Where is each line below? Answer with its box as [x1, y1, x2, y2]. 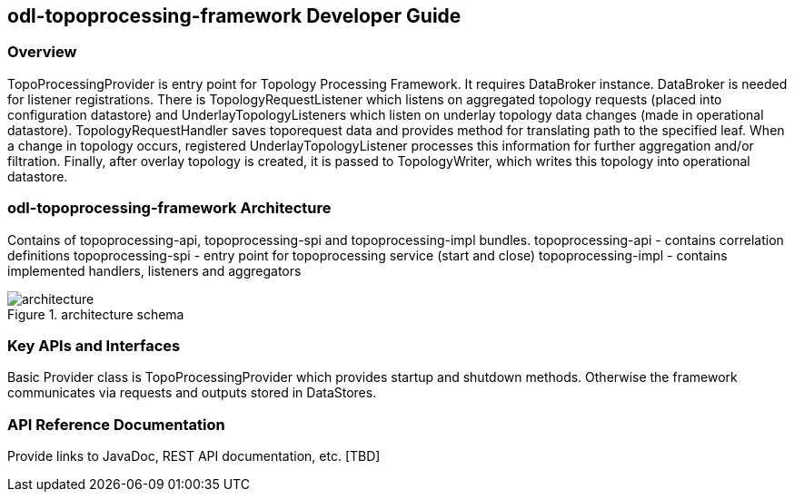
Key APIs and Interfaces [7, 336, 181, 355]
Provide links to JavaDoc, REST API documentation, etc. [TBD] [7, 448, 381, 465]
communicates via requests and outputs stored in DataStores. [7, 385, 377, 401]
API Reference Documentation [7, 415, 225, 434]
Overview [7, 43, 77, 62]
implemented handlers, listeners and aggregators [7, 262, 302, 279]
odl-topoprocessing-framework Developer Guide [7, 5, 462, 27]
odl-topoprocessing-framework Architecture [7, 199, 332, 218]
